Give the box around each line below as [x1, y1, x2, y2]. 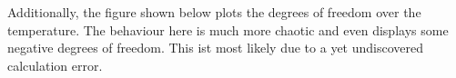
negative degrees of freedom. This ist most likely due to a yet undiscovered [7, 38, 424, 57]
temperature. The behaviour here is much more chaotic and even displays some [7, 20, 449, 39]
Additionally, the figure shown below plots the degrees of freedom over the [7, 3, 421, 21]
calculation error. [7, 55, 103, 74]
